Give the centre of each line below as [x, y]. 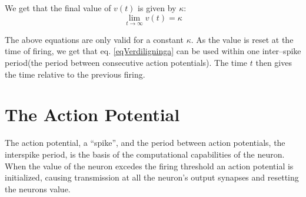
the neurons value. [38, 188]
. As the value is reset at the [242, 39]
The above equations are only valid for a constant [94, 39]
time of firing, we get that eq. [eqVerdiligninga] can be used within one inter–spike [153, 51]
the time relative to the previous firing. [75, 74]
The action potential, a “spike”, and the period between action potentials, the [145, 143]
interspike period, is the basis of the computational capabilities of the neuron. [145, 154]
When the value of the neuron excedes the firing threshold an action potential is [149, 166]
